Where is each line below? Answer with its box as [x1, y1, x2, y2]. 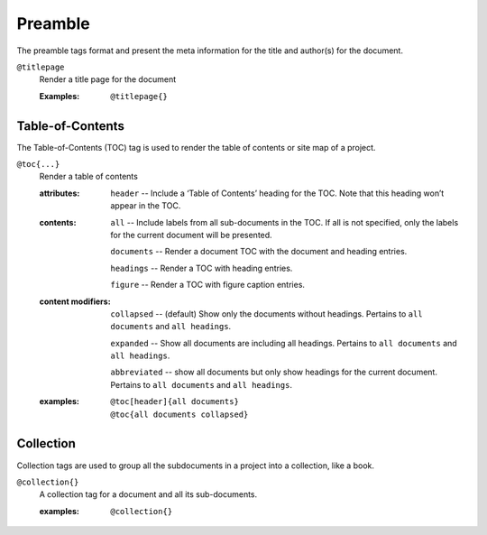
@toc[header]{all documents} [110, 397, 239, 407]
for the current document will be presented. [110, 229, 272, 240]
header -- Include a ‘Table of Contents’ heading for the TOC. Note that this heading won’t [110, 188, 445, 198]
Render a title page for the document [39, 74, 177, 85]
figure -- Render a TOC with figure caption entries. [110, 280, 306, 291]
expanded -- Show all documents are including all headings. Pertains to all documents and [110, 337, 457, 348]
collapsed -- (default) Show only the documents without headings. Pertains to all [110, 308, 423, 319]
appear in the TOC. [110, 200, 181, 211]
